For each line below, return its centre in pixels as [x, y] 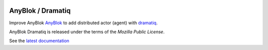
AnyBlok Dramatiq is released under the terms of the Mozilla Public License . [87, 32]
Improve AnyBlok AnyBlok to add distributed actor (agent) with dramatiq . [83, 23]
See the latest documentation [39, 41]
